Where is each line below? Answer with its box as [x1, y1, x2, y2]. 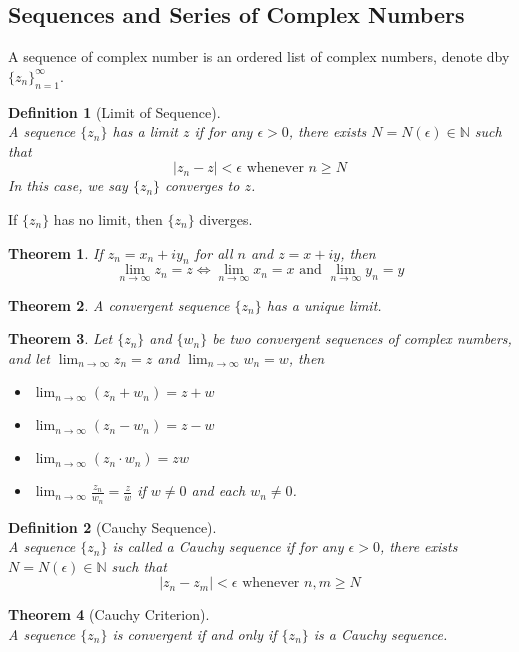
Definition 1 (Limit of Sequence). [8, 101, 221, 122]
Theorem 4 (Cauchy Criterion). [8, 604, 210, 625]
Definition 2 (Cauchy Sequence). [8, 516, 217, 537]
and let [8, 347, 50, 368]
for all [194, 242, 233, 263]
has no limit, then [53, 208, 163, 229]
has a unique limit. [266, 294, 382, 315]
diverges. [199, 208, 253, 229]
